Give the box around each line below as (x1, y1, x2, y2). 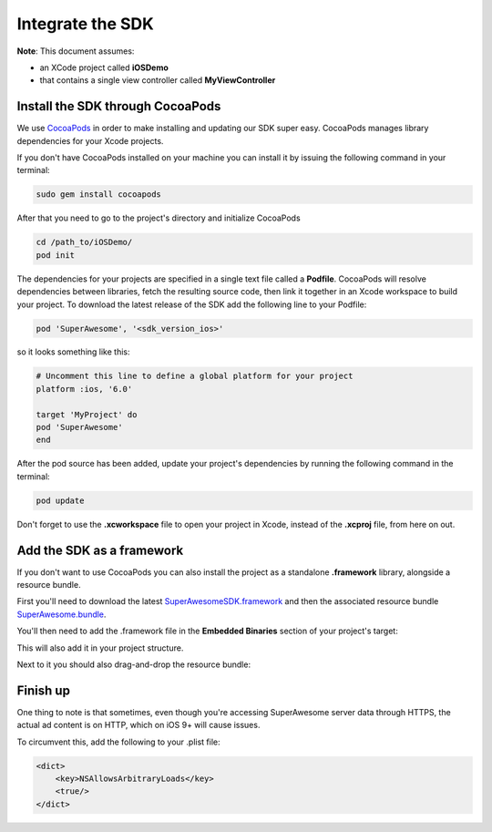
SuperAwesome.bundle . (16, 609, 107, 620)
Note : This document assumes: (16, 46, 135, 56)
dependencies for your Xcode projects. (16, 135, 164, 146)
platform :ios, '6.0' (36, 384, 133, 394)
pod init (36, 250, 76, 260)
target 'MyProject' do (36, 409, 138, 419)
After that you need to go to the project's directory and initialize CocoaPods (16, 212, 301, 223)
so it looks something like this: (16, 346, 130, 357)
